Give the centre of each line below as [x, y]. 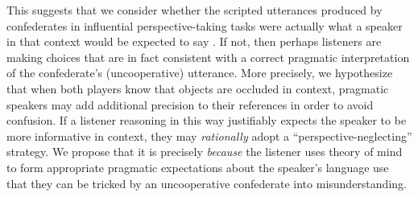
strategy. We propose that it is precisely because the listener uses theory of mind [205, 152]
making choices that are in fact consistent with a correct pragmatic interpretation [208, 57]
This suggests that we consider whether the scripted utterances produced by [195, 10]
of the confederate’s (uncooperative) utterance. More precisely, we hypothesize [200, 73]
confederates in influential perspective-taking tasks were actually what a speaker [205, 25]
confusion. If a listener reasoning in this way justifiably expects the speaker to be [207, 120]
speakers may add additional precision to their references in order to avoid [190, 104]
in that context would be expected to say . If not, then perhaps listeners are [194, 41]
